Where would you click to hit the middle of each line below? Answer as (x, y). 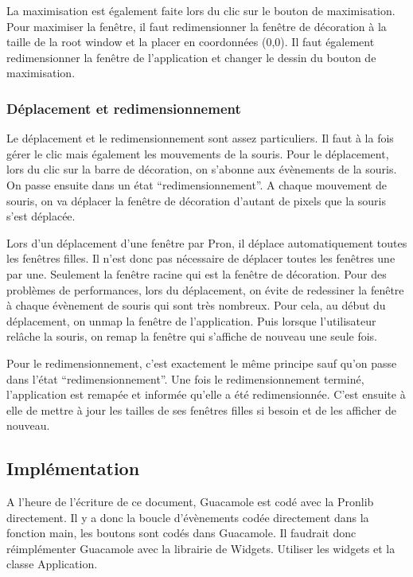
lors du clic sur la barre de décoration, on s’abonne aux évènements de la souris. (202, 169)
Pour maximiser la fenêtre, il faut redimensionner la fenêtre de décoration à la (197, 26)
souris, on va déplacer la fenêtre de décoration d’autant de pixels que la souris (196, 200)
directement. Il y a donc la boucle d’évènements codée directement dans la (188, 517)
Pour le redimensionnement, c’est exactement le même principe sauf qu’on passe (202, 363)
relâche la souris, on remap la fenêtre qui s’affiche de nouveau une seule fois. (192, 336)
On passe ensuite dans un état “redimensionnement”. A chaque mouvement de (197, 184)
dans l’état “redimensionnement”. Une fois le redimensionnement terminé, (185, 378)
